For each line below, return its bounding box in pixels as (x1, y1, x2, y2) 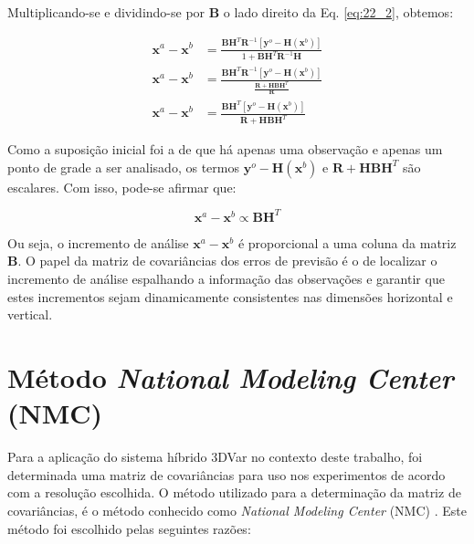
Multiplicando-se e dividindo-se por (7, 3, 205, 21)
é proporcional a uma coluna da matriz (237, 233, 457, 252)
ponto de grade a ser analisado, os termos (7, 157, 239, 176)
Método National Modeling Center (7, 359, 454, 397)
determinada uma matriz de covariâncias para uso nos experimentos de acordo (7, 465, 446, 484)
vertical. (7, 305, 53, 324)
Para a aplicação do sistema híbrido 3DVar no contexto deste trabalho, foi (7, 447, 423, 466)
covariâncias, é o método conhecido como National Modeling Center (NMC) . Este (7, 500, 467, 519)
